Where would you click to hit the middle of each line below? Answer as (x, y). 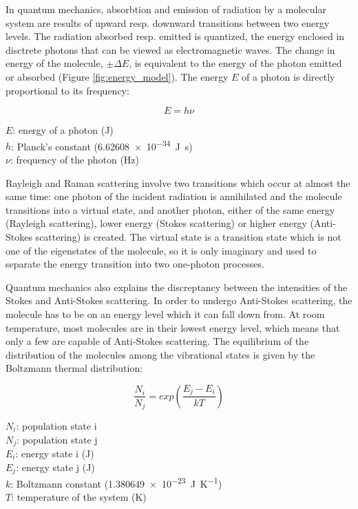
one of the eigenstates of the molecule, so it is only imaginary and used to (161, 250)
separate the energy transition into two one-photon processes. (135, 264)
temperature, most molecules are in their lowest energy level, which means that (173, 327)
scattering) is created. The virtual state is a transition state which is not (188, 236)
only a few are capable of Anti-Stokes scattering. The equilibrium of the (157, 341)
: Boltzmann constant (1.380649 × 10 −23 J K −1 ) (116, 482)
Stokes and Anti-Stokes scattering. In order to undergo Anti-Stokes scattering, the (179, 300)
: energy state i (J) (55, 453)
